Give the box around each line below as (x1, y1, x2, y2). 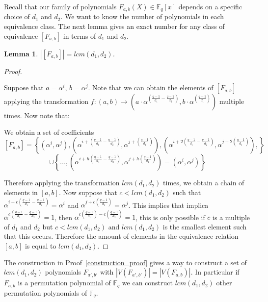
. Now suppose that (58, 187, 117, 198)
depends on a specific (178, 1, 242, 11)
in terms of (63, 30, 96, 41)
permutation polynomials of (4, 287, 87, 298)
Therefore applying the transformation (4, 177, 120, 188)
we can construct (122, 277, 173, 288)
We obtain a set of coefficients (4, 126, 94, 137)
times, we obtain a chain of (163, 177, 244, 188)
